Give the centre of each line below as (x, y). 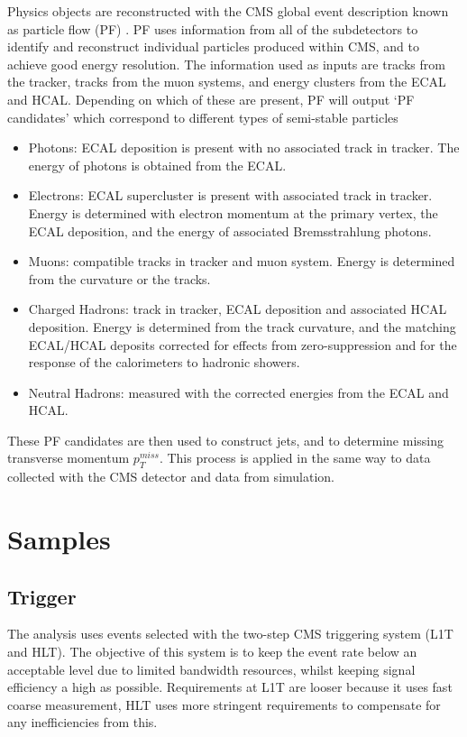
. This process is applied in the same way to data (295, 458)
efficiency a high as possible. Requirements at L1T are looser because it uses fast (230, 687)
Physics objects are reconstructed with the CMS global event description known (228, 11)
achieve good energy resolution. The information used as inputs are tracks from (226, 64)
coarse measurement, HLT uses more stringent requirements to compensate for (224, 704)
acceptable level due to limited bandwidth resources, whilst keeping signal (211, 669)
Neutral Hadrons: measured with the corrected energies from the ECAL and (238, 392)
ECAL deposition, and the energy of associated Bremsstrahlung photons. (230, 230)
